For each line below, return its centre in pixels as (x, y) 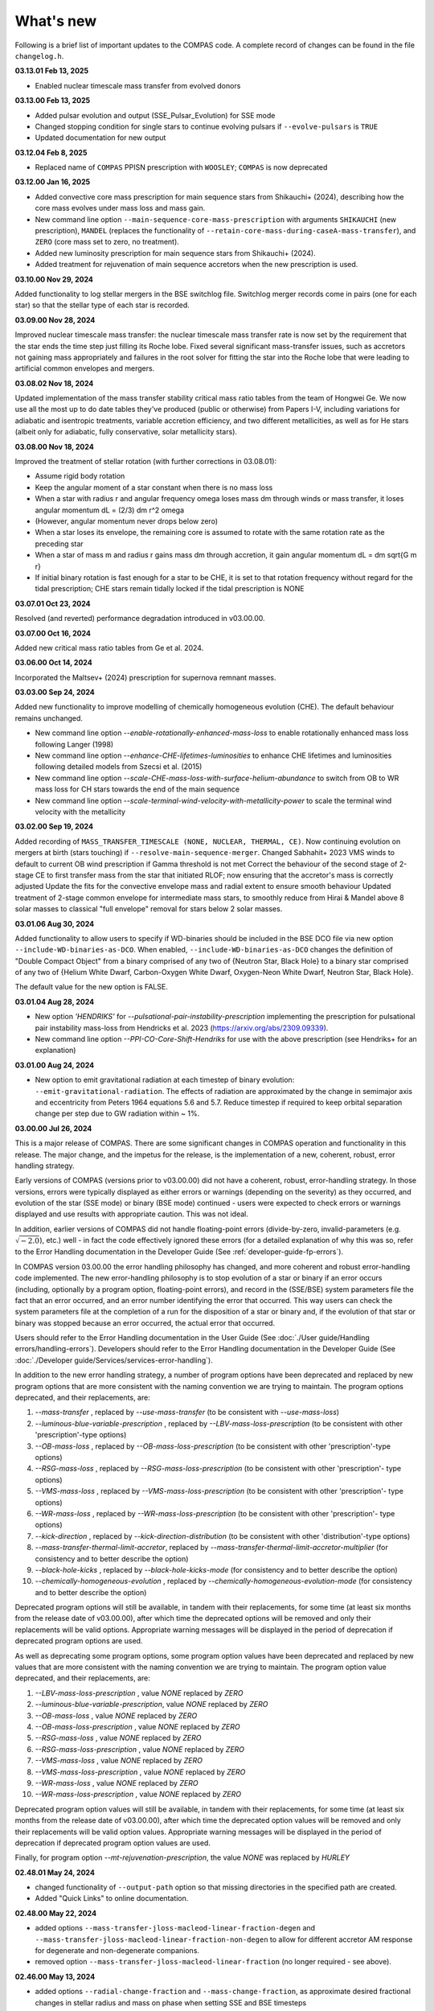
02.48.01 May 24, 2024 (55, 1872)
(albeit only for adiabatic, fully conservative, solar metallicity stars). (126, 432)
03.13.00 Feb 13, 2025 (53, 101)
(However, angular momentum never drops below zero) (127, 521)
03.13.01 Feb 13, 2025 (51, 71)
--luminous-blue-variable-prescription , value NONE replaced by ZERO (151, 1705)
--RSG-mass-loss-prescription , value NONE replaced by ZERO (140, 1749)
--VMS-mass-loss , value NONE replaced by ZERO (119, 1761)
